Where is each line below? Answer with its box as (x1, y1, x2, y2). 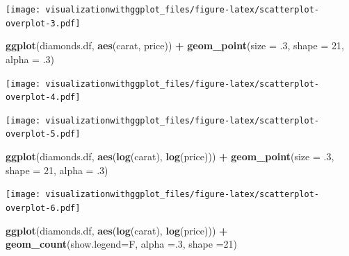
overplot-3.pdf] (6, 18, 81, 28)
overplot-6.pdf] (6, 203, 81, 213)
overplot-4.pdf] (6, 92, 81, 103)
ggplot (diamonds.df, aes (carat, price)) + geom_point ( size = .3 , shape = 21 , (6, 38, 344, 53)
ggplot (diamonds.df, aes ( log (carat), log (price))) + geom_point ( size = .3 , (6, 149, 334, 164)
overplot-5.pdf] (6, 129, 81, 139)
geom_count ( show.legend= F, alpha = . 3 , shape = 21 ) (6, 237, 238, 251)
